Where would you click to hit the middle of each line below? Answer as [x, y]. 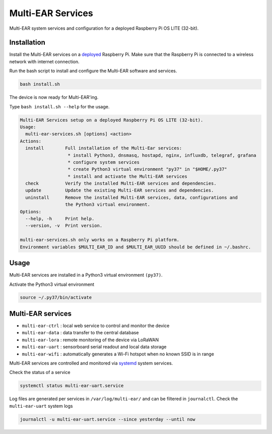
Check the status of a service [40, 373]
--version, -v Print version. [64, 226]
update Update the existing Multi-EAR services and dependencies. [120, 191]
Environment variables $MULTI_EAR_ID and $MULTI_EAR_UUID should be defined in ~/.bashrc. [135, 247]
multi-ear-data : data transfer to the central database [80, 333]
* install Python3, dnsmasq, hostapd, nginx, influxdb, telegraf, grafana [162, 155]
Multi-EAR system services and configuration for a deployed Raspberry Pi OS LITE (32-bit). [104, 28]
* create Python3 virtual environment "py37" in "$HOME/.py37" [148, 169]
